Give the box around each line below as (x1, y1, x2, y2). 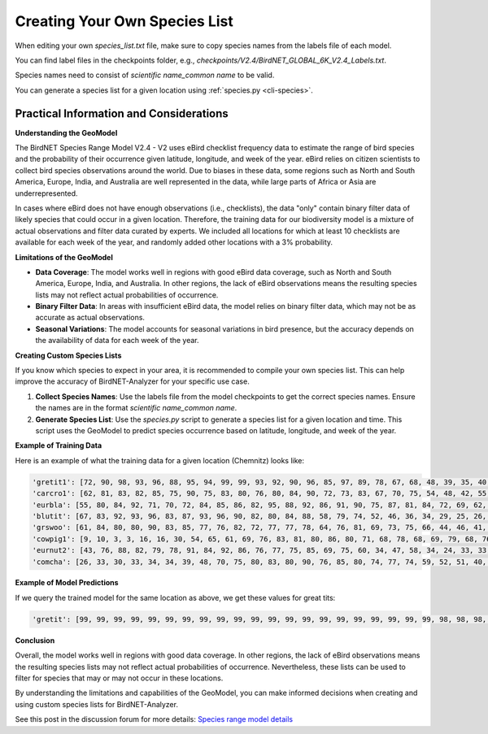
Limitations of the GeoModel (15, 252, 114, 262)
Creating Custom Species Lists (15, 350, 122, 360)
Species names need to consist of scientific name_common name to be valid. (15, 70, 275, 80)
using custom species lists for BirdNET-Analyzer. (15, 699, 179, 709)
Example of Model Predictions (15, 578, 119, 588)
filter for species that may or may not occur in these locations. (15, 673, 224, 683)
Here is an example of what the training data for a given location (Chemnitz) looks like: (15, 455, 305, 465)
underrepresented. (15, 188, 78, 198)
